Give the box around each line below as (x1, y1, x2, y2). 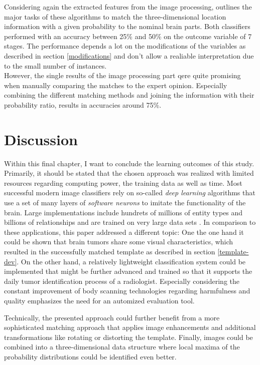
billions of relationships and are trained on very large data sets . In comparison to (4, 217, 256, 227)
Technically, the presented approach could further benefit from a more (4, 312, 220, 322)
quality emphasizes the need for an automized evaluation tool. (4, 295, 195, 305)
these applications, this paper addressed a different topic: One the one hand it (4, 226, 244, 237)
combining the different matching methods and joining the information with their (4, 90, 254, 100)
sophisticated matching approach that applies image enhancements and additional (4, 322, 256, 332)
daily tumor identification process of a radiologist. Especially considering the (4, 275, 239, 286)
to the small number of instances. (4, 60, 107, 71)
